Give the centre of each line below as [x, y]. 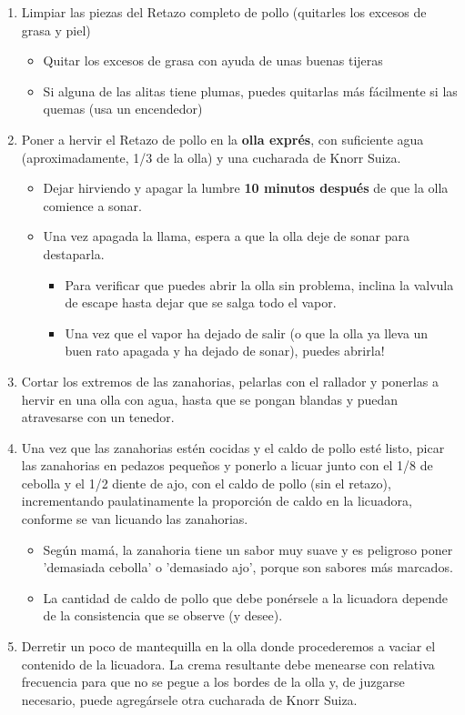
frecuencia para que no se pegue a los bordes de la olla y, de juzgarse [213, 682]
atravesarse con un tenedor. [98, 417]
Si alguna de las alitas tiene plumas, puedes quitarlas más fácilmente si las [250, 91]
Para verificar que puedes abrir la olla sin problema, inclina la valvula [259, 284]
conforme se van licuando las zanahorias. [135, 519]
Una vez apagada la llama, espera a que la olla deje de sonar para [226, 236]
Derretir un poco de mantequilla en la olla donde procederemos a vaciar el [228, 646]
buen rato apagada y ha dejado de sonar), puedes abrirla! [225, 351]
